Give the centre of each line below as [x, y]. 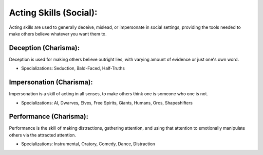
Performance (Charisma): [49, 117]
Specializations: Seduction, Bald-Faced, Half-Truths [73, 69]
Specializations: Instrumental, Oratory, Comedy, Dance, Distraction [88, 144]
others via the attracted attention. [43, 135]
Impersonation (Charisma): [51, 82]
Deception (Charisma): [44, 48]
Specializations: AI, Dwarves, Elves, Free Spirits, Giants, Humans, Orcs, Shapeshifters [107, 103]
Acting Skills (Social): [53, 13]
